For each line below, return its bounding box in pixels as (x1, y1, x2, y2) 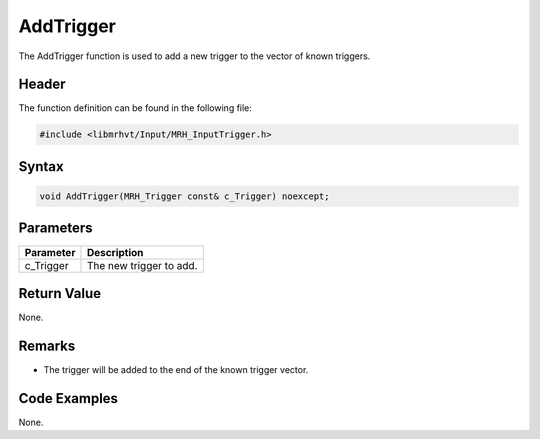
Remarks (18, 337, 76, 354)
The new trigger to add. (86, 258, 198, 272)
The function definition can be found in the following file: (18, 102, 252, 114)
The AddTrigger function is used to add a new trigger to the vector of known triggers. (18, 50, 371, 62)
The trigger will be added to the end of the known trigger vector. (43, 363, 309, 375)
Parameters (18, 220, 93, 237)
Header (18, 76, 66, 93)
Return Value (18, 285, 102, 302)
